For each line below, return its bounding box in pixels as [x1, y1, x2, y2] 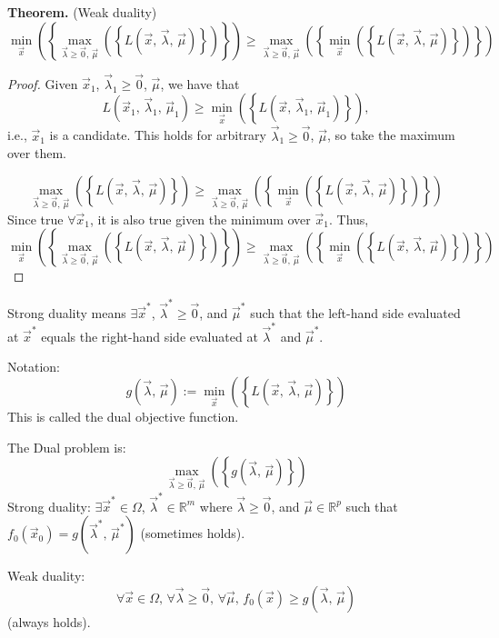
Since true [7, 209, 64, 228]
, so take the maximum [326, 125, 455, 145]
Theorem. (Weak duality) [7, 3, 157, 21]
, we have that [160, 74, 240, 93]
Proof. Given [7, 74, 78, 93]
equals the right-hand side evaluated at [41, 326, 258, 345]
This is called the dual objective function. [7, 407, 239, 425]
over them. [7, 144, 66, 163]
